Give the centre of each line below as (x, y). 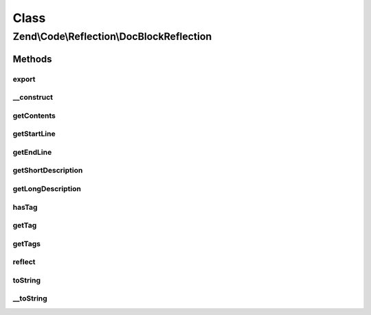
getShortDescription (48, 171)
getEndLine (32, 152)
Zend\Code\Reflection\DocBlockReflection (112, 36)
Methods (32, 59)
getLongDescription (47, 188)
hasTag (25, 207)
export (24, 79)
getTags (27, 243)
